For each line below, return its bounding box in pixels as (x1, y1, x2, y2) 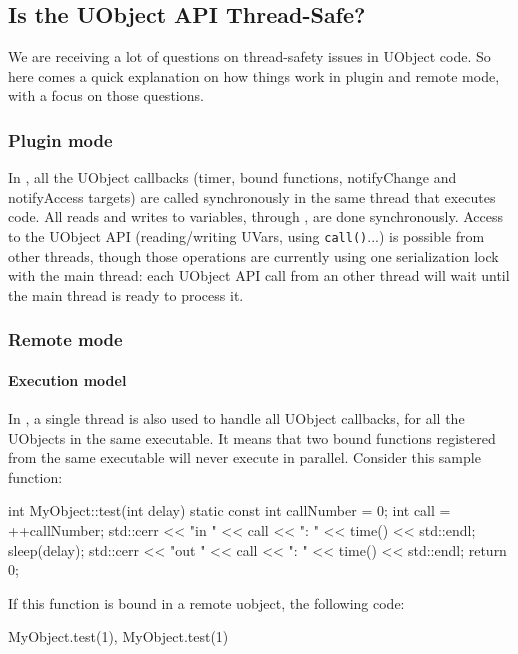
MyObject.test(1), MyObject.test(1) (8, 626, 229, 647)
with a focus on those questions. (8, 85, 204, 106)
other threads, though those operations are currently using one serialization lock (8, 245, 499, 266)
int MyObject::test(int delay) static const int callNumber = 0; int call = (8, 500, 451, 521)
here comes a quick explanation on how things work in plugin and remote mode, (8, 65, 500, 86)
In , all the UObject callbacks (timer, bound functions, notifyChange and (8, 167, 457, 188)
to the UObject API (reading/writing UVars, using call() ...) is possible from (8, 225, 485, 246)
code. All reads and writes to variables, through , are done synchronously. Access (8, 206, 504, 227)
